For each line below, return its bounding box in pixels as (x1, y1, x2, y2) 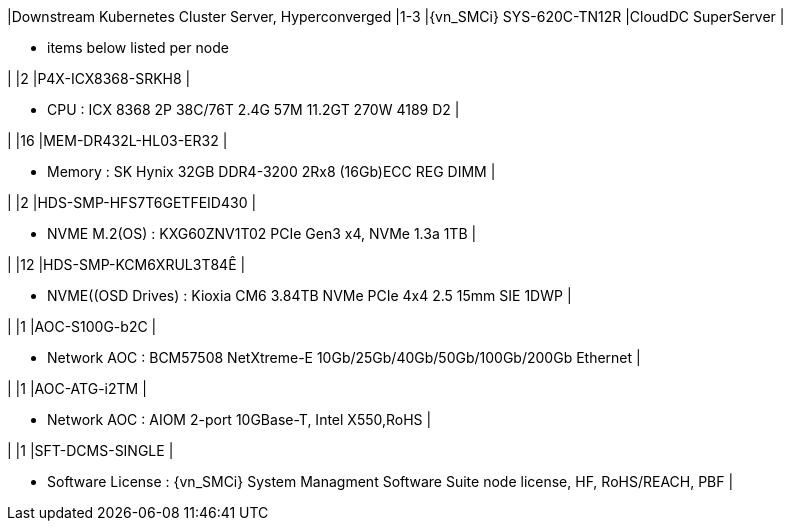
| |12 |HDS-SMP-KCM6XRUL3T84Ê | (7, 256, 246, 273)
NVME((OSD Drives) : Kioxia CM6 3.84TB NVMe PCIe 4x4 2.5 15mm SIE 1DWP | (47, 287, 572, 304)
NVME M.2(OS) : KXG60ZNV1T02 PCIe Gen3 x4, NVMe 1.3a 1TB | (47, 225, 477, 242)
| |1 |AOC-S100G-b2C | (7, 318, 157, 335)
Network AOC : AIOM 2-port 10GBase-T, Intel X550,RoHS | (47, 411, 432, 428)
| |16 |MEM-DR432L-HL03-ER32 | (7, 132, 228, 149)
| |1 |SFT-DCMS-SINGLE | (7, 442, 174, 459)
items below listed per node (47, 39, 229, 56)
